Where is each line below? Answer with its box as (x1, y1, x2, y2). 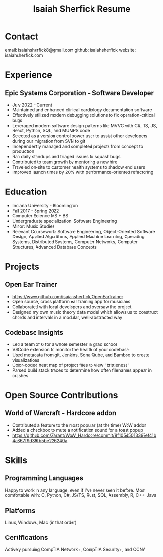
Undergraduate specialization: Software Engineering (12, 218, 117, 224)
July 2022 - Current (12, 102, 53, 107)
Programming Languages (5, 474, 84, 482)
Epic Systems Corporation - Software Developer (5, 89, 154, 97)
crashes (12, 372, 29, 378)
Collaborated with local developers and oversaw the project (12, 304, 132, 310)
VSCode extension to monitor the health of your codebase (12, 346, 129, 352)
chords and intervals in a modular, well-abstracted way (12, 314, 123, 320)
